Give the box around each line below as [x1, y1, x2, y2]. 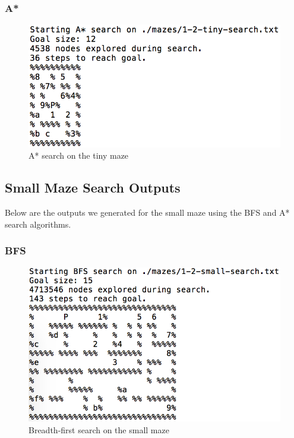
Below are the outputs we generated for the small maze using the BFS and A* [5, 206, 290, 219]
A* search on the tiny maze [29, 149, 129, 162]
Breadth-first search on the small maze [29, 423, 169, 436]
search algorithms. [5, 218, 71, 230]
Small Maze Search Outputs [5, 178, 181, 197]
